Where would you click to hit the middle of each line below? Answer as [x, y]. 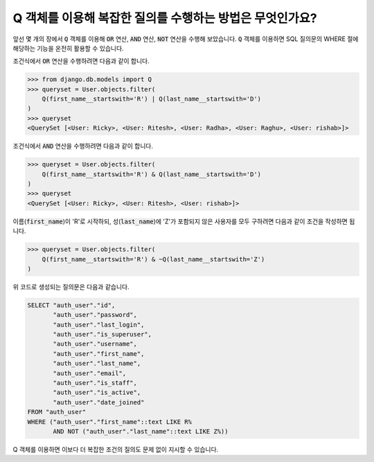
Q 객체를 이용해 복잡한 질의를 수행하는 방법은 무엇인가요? [165, 18]
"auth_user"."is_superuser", [103, 334]
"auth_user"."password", [95, 315]
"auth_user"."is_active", [97, 393]
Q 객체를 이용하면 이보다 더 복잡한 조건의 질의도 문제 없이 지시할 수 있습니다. [116, 449]
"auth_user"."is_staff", [95, 383]
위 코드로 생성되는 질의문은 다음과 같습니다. [71, 286]
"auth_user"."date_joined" [99, 402]
